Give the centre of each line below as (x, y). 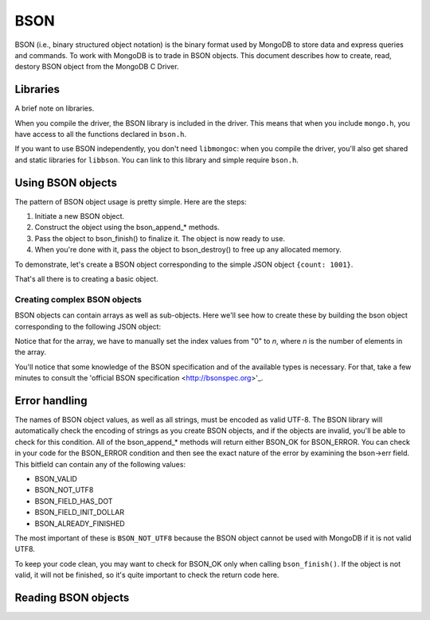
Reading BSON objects (72, 597)
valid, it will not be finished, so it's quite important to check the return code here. (147, 575)
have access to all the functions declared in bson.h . (101, 135)
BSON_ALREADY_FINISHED (80, 523)
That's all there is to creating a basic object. (86, 279)
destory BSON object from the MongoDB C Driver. (97, 67)
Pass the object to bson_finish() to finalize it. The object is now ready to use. (160, 238)
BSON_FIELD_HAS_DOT (74, 501)
